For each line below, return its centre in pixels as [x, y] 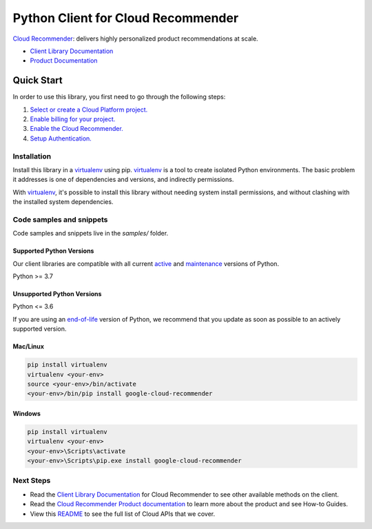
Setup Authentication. [61, 138]
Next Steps [32, 481]
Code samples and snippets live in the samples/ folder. [91, 234]
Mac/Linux [29, 346]
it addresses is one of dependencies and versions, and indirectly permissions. [123, 180]
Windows [27, 413]
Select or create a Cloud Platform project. [89, 110]
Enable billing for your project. [73, 119]
